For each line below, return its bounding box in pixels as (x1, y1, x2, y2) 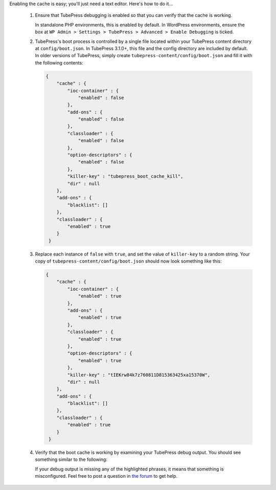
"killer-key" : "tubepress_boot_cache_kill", (67, 174, 183, 179)
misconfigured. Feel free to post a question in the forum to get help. (35, 473, 178, 479)
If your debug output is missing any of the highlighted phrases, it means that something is (35, 465, 224, 472)
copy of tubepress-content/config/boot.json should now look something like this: (35, 258, 222, 264)
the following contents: (35, 59, 84, 66)
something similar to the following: (35, 456, 107, 462)
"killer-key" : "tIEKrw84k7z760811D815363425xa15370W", (67, 372, 211, 378)
